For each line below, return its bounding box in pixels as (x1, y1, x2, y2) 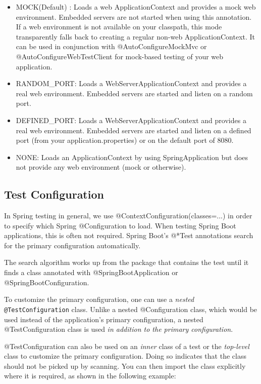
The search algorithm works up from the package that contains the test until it (4, 257, 249, 267)
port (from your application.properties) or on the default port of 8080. (16, 135, 234, 145)
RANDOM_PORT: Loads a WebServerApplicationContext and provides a (16, 78, 247, 89)
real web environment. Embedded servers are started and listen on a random (16, 88, 253, 98)
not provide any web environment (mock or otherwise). (16, 162, 186, 172)
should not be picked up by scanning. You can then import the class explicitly (4, 360, 246, 371)
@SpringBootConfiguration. (4, 277, 89, 287)
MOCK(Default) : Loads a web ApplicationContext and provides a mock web (16, 2, 256, 12)
